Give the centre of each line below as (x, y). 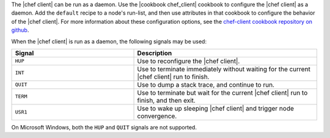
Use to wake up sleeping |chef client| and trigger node (216, 108)
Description (155, 53)
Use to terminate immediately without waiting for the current (224, 69)
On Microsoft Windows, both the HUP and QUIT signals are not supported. (104, 127)
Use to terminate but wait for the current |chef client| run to (222, 93)
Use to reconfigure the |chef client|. (189, 61)
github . (20, 30)
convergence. (157, 116)
